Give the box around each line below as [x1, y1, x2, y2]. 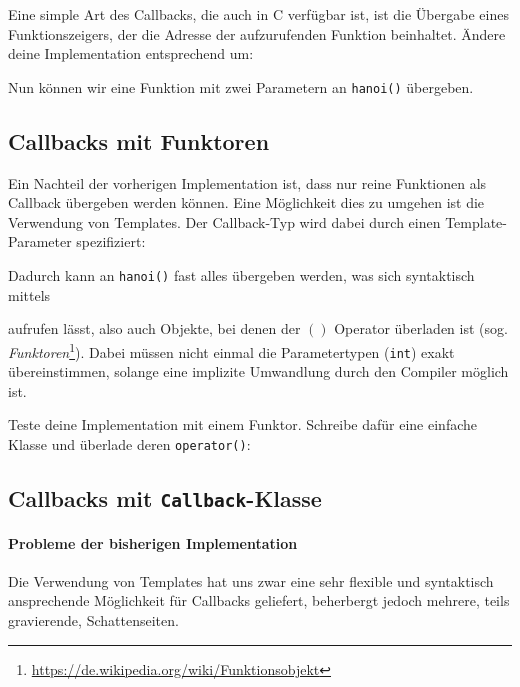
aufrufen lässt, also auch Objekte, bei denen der [8, 318, 301, 339]
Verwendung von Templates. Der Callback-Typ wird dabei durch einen [8, 211, 441, 232]
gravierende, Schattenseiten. [8, 609, 179, 630]
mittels [8, 284, 51, 305]
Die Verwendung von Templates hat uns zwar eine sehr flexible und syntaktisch [8, 570, 494, 591]
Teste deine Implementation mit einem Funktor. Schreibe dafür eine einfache [8, 414, 477, 435]
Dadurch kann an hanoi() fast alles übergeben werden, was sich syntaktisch [8, 265, 475, 286]
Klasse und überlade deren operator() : [8, 433, 251, 454]
